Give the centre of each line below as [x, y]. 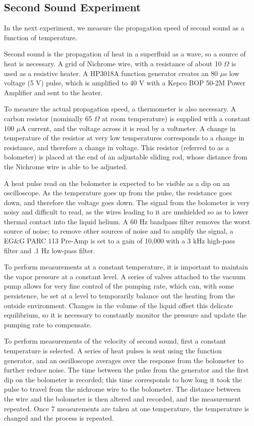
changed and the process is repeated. [59, 418]
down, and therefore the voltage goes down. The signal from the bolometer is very [127, 202]
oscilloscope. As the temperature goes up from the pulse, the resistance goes [118, 193]
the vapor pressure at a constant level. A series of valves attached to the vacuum [125, 276]
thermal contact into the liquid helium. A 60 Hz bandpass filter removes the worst [127, 221]
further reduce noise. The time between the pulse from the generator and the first [127, 370]
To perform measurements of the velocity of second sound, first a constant [115, 341]
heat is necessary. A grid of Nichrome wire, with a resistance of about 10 [113, 63]
